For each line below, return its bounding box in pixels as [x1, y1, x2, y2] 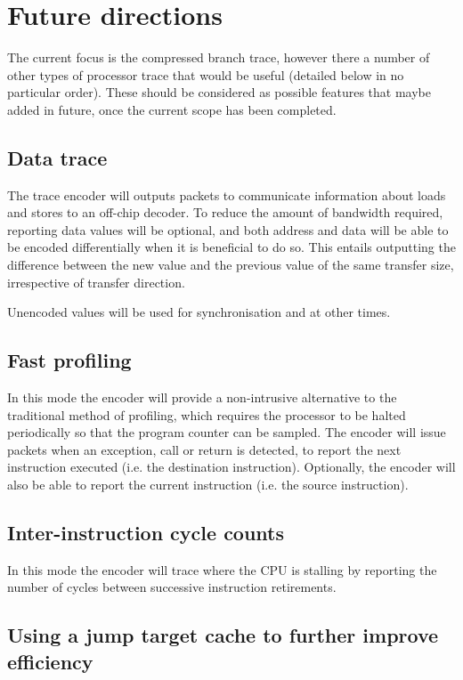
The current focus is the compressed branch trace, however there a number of [7, 48, 430, 67]
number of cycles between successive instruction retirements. [7, 578, 337, 596]
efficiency [7, 647, 93, 675]
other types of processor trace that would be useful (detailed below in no [7, 65, 404, 84]
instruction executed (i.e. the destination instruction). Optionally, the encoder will [7, 457, 456, 476]
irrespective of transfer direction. [7, 272, 185, 291]
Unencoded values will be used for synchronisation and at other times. [7, 303, 391, 321]
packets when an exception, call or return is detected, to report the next [7, 440, 402, 458]
